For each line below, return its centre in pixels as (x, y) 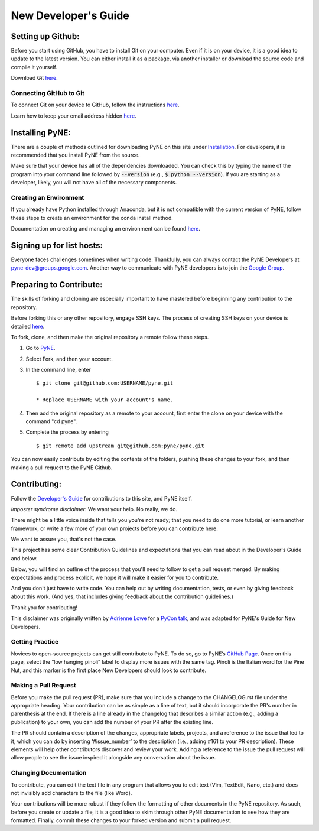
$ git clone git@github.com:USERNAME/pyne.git (105, 383)
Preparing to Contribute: (57, 285)
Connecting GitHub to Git (48, 93)
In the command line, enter (58, 370)
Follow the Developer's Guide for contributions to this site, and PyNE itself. (101, 498)
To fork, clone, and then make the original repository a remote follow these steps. (110, 337)
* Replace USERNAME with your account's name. (105, 400)
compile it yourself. (34, 67)
